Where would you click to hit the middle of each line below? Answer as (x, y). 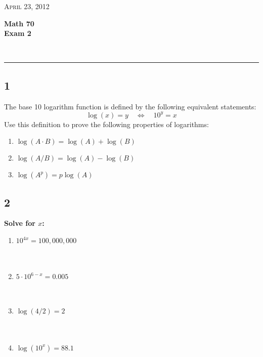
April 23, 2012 (27, 6)
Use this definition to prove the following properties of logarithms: (106, 124)
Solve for (20, 223)
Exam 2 (18, 33)
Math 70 (19, 23)
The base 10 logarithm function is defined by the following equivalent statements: (130, 106)
